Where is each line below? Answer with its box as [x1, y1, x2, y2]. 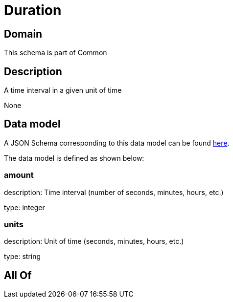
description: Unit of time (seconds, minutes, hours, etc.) [4, 237, 184, 246]
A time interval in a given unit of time [4, 86, 122, 95]
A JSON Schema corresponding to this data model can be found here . [4, 138, 230, 147]
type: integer [4, 203, 45, 212]
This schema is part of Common [4, 48, 107, 57]
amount [4, 170, 34, 180]
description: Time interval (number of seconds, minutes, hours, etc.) [4, 188, 224, 196]
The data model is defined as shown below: [4, 153, 144, 162]
